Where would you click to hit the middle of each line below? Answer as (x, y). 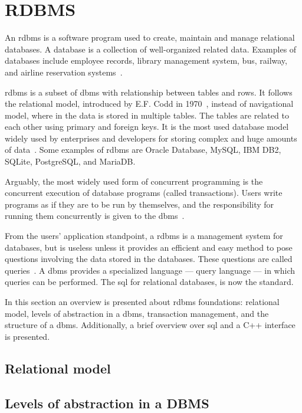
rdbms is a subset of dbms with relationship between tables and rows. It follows (149, 92)
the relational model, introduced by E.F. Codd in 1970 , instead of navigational (149, 104)
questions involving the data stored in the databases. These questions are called (149, 259)
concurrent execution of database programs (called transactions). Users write (144, 193)
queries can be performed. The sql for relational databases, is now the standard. (149, 282)
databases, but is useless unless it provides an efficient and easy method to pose (149, 247)
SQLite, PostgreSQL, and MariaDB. (70, 161)
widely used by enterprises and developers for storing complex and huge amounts (151, 138)
